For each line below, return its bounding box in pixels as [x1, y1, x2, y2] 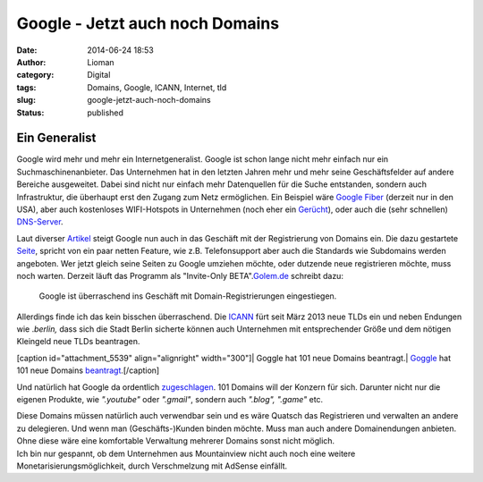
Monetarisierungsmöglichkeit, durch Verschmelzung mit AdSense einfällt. [16, 461, 288, 471]
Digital [87, 70, 111, 80]
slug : [16, 95, 36, 106]
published [87, 107, 124, 118]
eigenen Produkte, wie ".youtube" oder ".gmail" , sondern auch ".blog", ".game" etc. [16, 394, 324, 405]
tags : [16, 81, 37, 93]
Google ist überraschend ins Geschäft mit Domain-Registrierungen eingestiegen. [38, 291, 337, 301]
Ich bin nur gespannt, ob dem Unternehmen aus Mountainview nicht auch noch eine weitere [16, 448, 356, 459]
